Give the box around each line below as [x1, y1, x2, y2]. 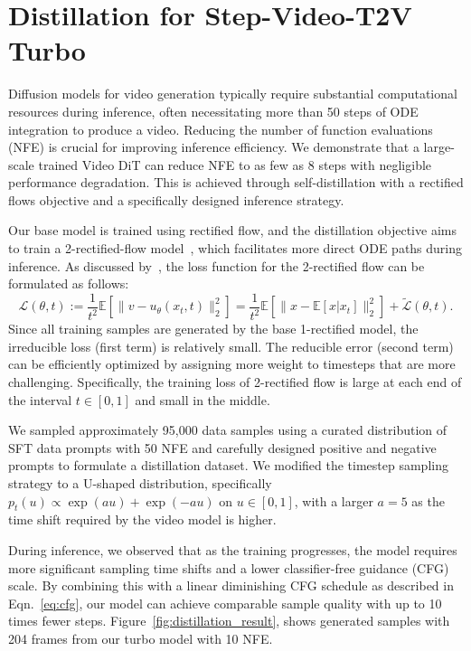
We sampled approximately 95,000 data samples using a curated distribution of [8, 420, 447, 439]
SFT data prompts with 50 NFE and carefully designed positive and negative [8, 438, 437, 457]
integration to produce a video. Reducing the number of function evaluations [8, 119, 433, 138]
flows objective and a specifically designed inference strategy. [8, 190, 344, 209]
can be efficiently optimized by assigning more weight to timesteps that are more [8, 354, 456, 373]
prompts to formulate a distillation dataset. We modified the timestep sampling [8, 456, 448, 475]
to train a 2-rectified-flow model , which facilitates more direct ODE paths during [8, 239, 463, 258]
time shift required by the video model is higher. [8, 510, 277, 529]
